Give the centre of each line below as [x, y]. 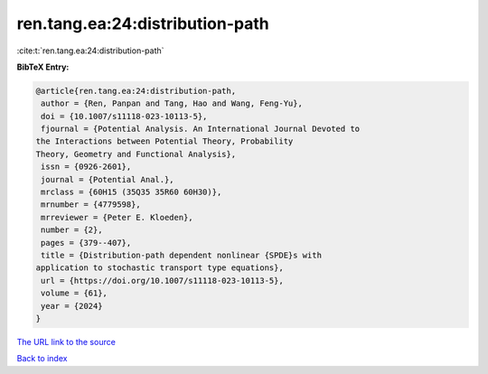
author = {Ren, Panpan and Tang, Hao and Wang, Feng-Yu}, [172, 103]
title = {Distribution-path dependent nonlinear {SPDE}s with [182, 255]
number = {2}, [72, 230]
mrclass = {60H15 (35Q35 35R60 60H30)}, [131, 192]
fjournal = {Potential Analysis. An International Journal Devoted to [201, 129]
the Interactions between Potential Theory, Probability [164, 141]
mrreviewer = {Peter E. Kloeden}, [117, 217]
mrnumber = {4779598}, [91, 205]
